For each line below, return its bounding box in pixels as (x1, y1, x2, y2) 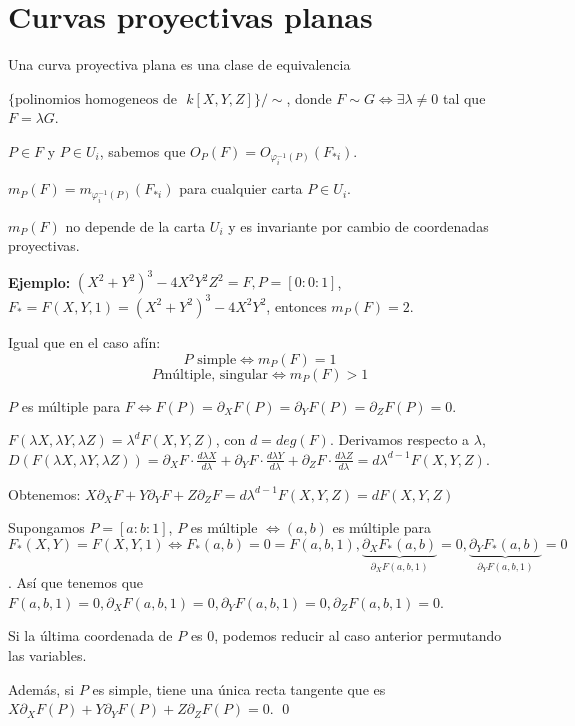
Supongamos (8, 517, 85, 538)
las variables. (8, 644, 87, 665)
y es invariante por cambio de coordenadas (228, 215, 489, 236)
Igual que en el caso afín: (8, 331, 161, 352)
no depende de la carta (65, 215, 206, 236)
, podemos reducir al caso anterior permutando (214, 625, 502, 646)
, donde (286, 87, 332, 108)
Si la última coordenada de (8, 625, 173, 646)
